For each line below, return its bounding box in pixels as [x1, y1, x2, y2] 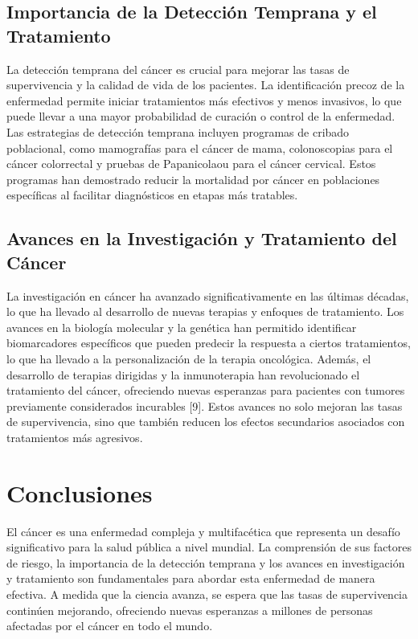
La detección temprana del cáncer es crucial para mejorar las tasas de [6, 60, 350, 77]
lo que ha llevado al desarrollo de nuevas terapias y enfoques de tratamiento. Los [6, 303, 404, 320]
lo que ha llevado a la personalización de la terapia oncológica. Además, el [6, 350, 371, 367]
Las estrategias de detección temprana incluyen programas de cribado [6, 123, 350, 140]
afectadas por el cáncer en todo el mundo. [6, 617, 213, 634]
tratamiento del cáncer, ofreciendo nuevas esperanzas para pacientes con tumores [6, 382, 405, 399]
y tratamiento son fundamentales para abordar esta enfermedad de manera [6, 570, 375, 587]
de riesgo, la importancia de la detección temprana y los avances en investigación [6, 554, 405, 571]
